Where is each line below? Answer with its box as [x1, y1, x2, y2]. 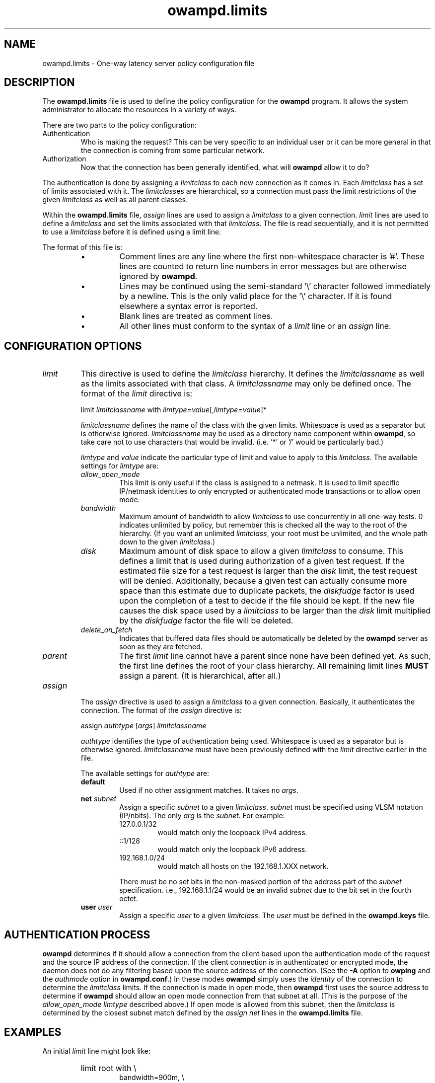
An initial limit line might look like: [42, 1046, 150, 1055]
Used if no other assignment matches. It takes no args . [119, 786, 298, 795]
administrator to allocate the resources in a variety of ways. [42, 105, 236, 114]
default [80, 777, 105, 786]
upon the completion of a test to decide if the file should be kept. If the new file [119, 596, 415, 606]
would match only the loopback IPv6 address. [157, 845, 307, 854]
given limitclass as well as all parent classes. [42, 195, 188, 204]
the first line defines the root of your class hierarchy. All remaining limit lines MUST [119, 661, 429, 671]
